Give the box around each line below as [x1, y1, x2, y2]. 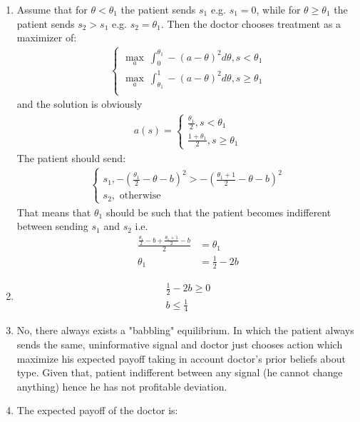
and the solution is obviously [16, 96, 143, 111]
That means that [16, 204, 91, 219]
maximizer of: [16, 30, 77, 45]
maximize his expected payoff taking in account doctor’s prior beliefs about [16, 351, 346, 366]
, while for [256, 2, 301, 16]
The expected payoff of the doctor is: [16, 403, 178, 418]
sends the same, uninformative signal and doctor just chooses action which [16, 337, 343, 352]
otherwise [119, 191, 161, 201]
